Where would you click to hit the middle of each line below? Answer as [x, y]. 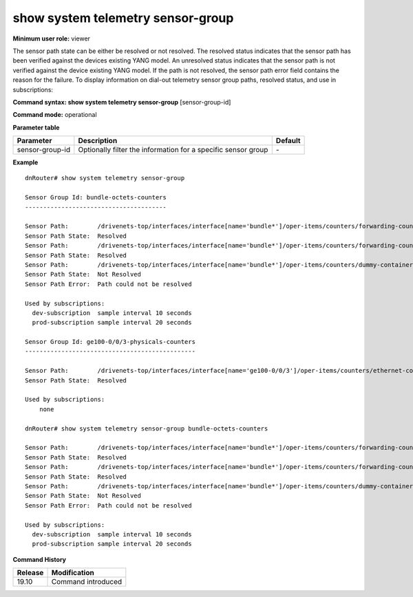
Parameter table [36, 127]
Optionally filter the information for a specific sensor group [173, 150]
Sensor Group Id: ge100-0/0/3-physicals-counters [110, 342]
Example [25, 162]
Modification [73, 573]
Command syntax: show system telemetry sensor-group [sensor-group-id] [122, 102]
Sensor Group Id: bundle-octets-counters [96, 197]
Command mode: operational [55, 115]
